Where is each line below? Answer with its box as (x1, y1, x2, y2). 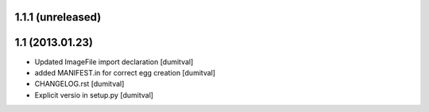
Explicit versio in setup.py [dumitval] (34, 90, 154, 99)
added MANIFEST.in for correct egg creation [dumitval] (34, 68, 216, 77)
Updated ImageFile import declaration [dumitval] (34, 56, 194, 67)
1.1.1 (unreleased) (14, 10, 102, 24)
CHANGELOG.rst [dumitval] (34, 79, 125, 89)
